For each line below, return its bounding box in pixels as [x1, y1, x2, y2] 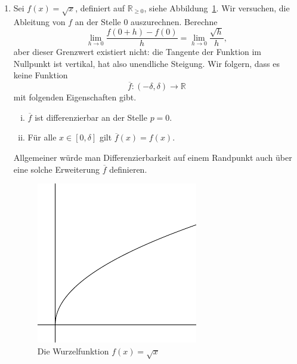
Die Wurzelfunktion [37, 344, 109, 357]
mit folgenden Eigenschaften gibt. [13, 91, 137, 103]
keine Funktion [13, 69, 68, 81]
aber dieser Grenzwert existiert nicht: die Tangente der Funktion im [13, 45, 262, 58]
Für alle [27, 131, 57, 143]
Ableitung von [13, 15, 66, 27]
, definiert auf [75, 2, 125, 14]
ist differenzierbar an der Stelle [35, 111, 147, 123]
